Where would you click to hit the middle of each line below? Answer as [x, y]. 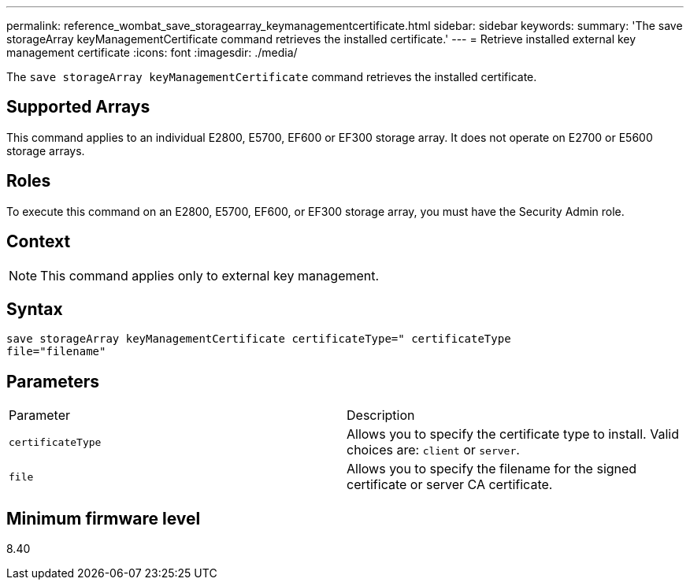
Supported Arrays [78, 107]
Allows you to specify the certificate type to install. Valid [513, 434]
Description [381, 415]
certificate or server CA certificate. [450, 485]
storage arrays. [46, 150]
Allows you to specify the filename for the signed [492, 469]
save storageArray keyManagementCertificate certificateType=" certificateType [259, 339]
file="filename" [56, 352]
